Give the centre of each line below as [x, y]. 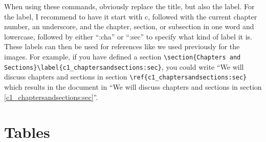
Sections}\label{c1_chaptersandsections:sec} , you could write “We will [124, 66]
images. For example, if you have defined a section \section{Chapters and [123, 56]
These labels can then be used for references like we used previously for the [122, 46]
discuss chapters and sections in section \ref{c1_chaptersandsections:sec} [126, 77]
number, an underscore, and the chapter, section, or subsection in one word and [129, 26]
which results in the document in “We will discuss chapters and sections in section [133, 86]
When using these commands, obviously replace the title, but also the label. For [129, 6]
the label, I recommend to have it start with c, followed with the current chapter [131, 16]
